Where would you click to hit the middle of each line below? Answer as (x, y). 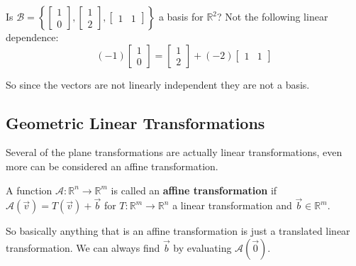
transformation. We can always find (83, 247)
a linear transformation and (232, 205)
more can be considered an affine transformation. (112, 166)
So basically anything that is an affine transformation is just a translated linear (178, 231)
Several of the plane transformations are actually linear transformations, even (174, 152)
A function (29, 190)
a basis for (181, 16)
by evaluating (202, 247)
